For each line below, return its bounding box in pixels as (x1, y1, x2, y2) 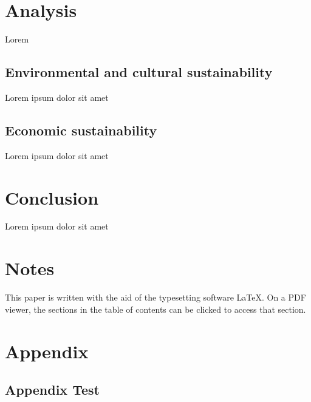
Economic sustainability (5, 120, 157, 139)
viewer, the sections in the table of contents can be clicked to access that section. (5, 302, 306, 315)
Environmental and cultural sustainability (5, 63, 273, 81)
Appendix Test (5, 380, 100, 399)
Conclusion (5, 185, 99, 210)
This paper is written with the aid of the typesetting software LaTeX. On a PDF (5, 291, 306, 304)
